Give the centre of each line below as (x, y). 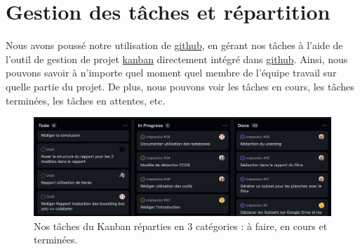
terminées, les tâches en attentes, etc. (86, 100)
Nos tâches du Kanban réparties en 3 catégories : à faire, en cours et (181, 226)
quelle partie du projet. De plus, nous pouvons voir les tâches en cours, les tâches (180, 86)
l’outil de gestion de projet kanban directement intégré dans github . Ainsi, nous (177, 59)
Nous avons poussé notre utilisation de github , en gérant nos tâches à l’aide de (174, 45)
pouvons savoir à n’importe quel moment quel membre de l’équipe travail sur (171, 73)
